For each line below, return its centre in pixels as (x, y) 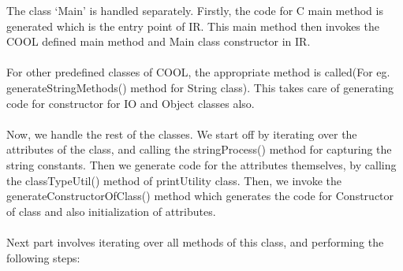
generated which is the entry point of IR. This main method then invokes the (193, 26)
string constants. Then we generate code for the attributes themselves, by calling (201, 164)
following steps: (43, 257)
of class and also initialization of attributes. (111, 211)
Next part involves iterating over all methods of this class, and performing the (195, 241)
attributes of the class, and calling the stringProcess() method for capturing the (199, 149)
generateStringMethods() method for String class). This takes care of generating (200, 87)
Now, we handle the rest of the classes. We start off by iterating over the (182, 134)
